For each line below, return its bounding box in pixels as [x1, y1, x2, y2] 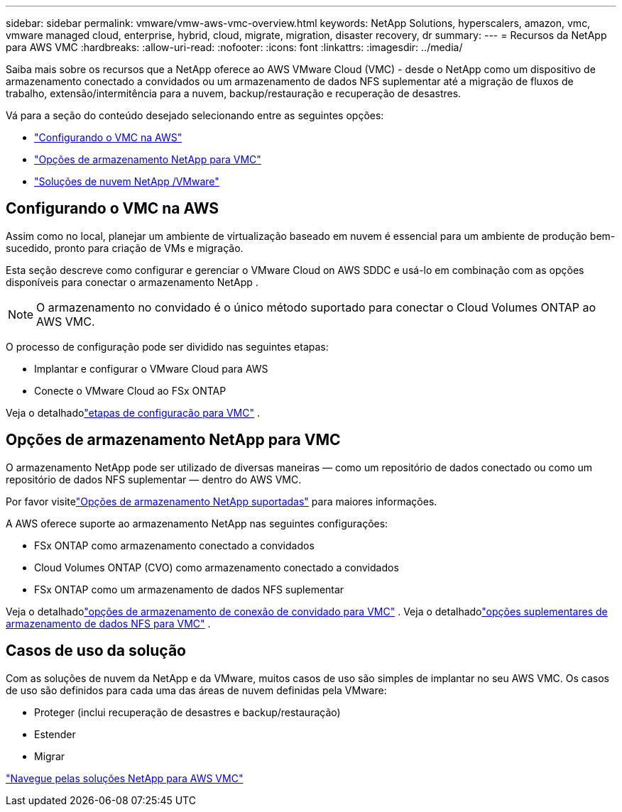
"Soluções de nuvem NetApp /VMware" [34, 175, 219, 187]
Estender [34, 728, 76, 740]
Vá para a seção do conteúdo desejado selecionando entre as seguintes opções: [6, 109, 384, 121]
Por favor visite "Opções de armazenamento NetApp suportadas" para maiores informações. [6, 495, 437, 507]
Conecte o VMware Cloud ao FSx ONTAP [34, 384, 227, 397]
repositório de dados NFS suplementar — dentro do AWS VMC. [6, 473, 302, 485]
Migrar [34, 750, 65, 762]
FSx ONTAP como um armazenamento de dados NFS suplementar [34, 583, 344, 596]
